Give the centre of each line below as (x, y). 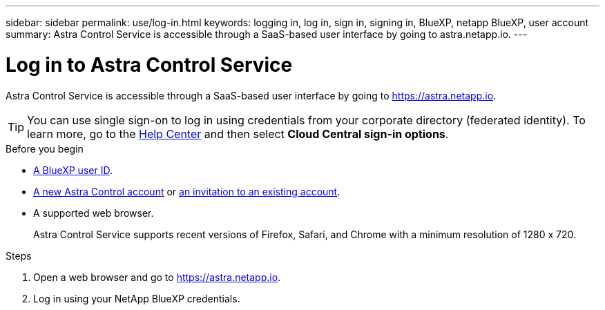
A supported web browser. (94, 213)
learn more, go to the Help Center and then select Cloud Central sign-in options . (238, 134)
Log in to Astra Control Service (149, 65)
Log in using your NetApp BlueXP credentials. (137, 298)
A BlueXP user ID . (73, 170)
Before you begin (45, 148)
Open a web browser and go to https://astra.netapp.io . (157, 277)
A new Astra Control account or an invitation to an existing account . (187, 191)
